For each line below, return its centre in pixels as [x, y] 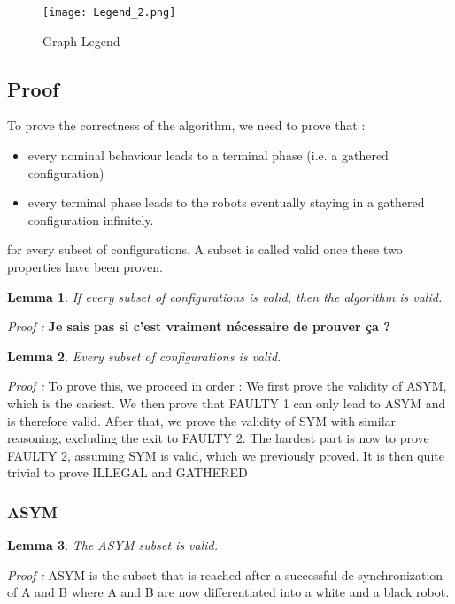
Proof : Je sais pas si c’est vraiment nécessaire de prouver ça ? [199, 326]
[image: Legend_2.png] [109, 12]
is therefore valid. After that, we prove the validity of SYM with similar [202, 420]
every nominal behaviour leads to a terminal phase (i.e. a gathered [208, 155]
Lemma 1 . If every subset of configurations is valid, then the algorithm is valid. [225, 296]
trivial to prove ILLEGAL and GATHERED [127, 472]
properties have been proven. [85, 267]
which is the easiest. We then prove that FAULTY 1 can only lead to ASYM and [227, 403]
